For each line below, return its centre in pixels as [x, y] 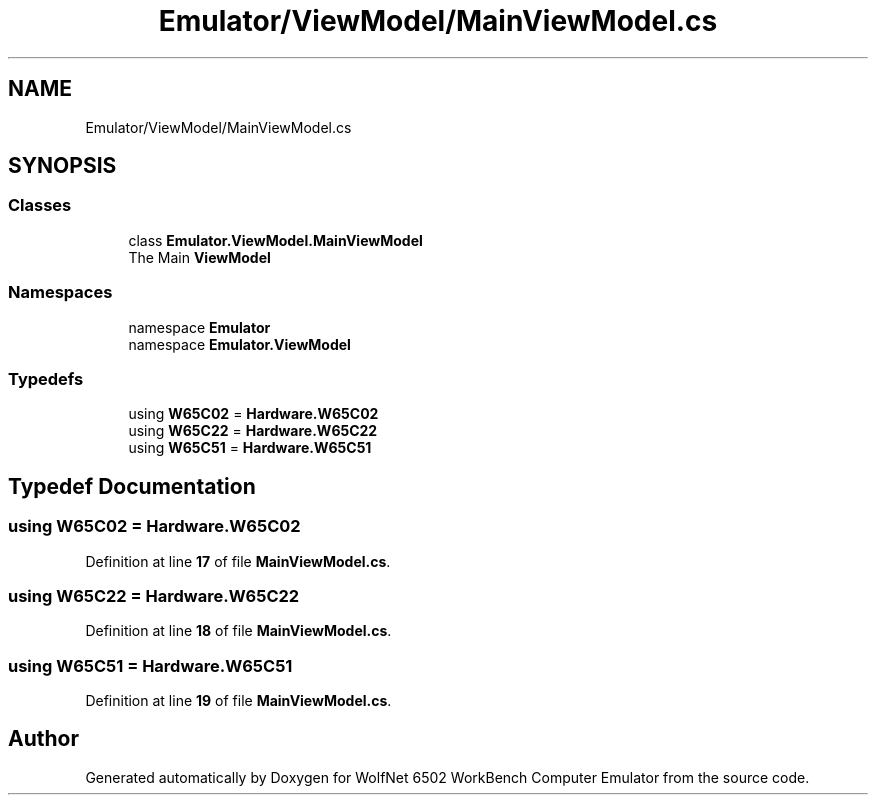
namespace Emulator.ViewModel [239, 344]
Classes [40, 205]
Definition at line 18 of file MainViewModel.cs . [238, 631]
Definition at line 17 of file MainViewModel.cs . [238, 561]
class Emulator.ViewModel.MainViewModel [275, 240]
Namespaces [60, 292]
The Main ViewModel [199, 257]
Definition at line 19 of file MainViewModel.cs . [238, 701]
